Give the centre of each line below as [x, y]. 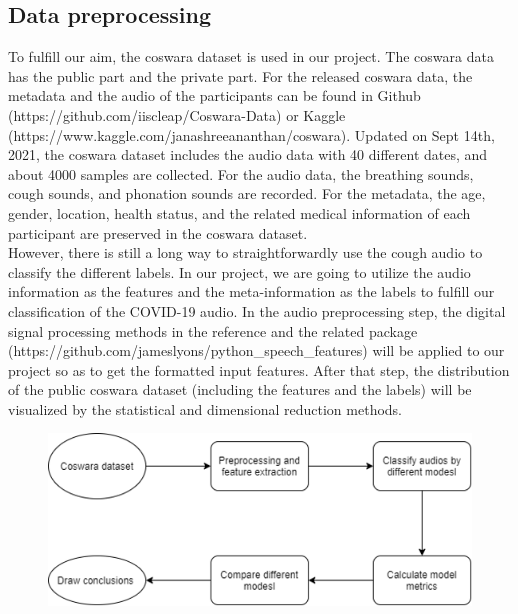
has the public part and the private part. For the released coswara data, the [240, 75]
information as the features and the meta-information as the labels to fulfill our [251, 291]
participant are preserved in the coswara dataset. [158, 232]
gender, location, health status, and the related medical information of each [239, 212]
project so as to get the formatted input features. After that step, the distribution [259, 369]
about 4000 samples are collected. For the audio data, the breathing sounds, [241, 173]
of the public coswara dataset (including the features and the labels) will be [240, 389]
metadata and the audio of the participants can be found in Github [214, 95]
